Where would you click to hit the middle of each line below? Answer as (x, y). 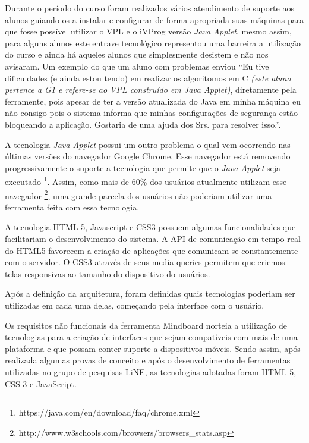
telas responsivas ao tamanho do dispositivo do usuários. (108, 273)
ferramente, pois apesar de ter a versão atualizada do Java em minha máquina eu (153, 101)
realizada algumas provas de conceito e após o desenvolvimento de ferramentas (148, 360)
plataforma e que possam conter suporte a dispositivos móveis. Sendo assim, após (153, 348)
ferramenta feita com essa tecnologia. (72, 207)
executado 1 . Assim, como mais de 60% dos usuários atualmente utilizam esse (146, 180)
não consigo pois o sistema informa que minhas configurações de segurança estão (152, 113)
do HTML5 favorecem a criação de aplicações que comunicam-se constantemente (152, 250)
